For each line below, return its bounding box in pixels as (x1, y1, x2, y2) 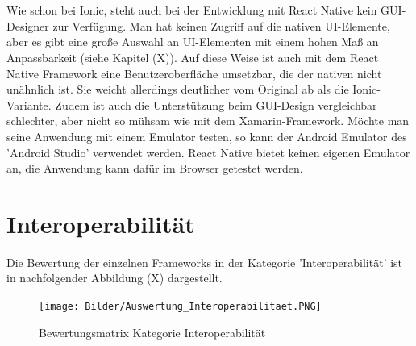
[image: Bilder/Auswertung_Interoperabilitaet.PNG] (39, 301, 322, 313)
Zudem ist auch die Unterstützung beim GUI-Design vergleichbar (55, 96, 377, 113)
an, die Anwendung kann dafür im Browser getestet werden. (6, 160, 303, 177)
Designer (6, 17, 49, 34)
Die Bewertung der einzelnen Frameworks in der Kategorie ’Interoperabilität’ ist (6, 253, 403, 270)
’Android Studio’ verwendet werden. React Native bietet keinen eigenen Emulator (6, 144, 410, 160)
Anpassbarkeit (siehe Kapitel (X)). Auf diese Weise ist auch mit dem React (6, 48, 379, 65)
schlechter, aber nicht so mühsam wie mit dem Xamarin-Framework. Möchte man (6, 112, 410, 129)
